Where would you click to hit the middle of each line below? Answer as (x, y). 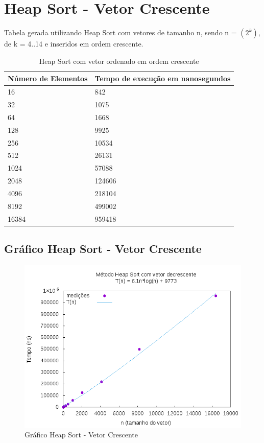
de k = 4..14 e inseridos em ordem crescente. (74, 44)
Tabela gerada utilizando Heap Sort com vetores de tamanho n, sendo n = (121, 32)
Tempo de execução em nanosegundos (163, 78)
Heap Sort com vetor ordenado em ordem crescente (119, 61)
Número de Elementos (48, 78)
